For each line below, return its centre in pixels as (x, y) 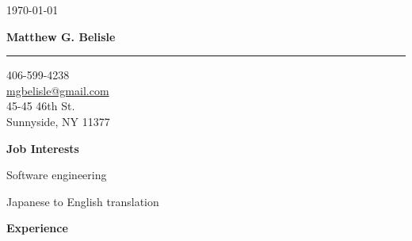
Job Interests (43, 148)
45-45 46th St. (41, 106)
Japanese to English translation (83, 201)
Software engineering (57, 175)
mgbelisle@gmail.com (58, 90)
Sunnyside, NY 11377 (58, 121)
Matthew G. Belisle (61, 36)
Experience (37, 228)
